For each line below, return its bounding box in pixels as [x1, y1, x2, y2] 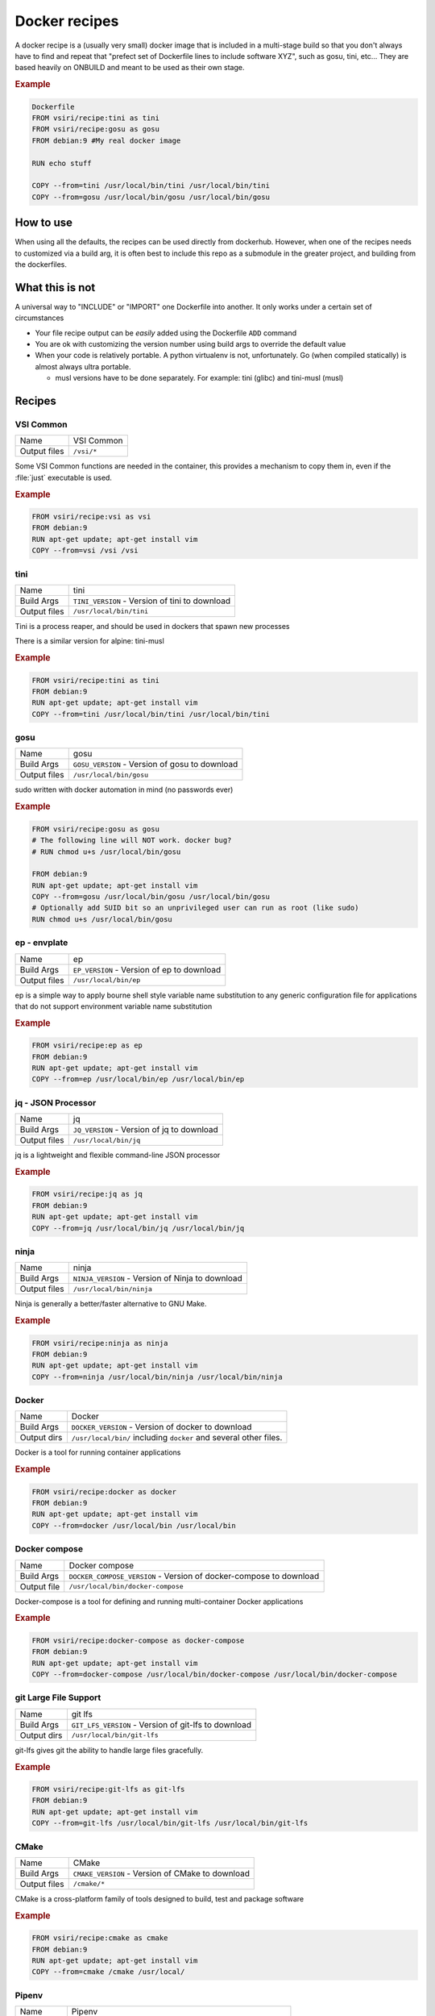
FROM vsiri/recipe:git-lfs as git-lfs [31, 1785, 185, 1794]
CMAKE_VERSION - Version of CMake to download [72, 1868, 250, 1879]
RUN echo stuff [31, 158, 92, 168]
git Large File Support [14, 1692, 101, 1703]
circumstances [14, 313, 64, 323]
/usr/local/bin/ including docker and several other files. [71, 1432, 283, 1443]
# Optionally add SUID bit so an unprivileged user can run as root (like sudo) [31, 903, 359, 913]
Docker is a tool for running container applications [14, 1447, 181, 1457]
